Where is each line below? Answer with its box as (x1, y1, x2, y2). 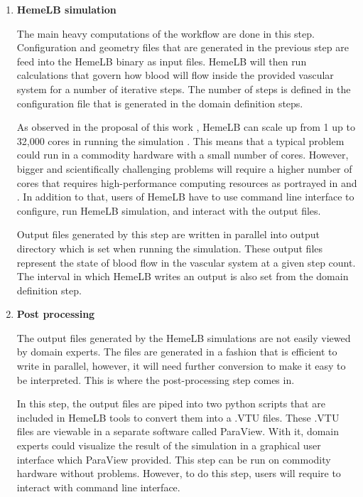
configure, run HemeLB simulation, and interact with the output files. (16, 203, 321, 218)
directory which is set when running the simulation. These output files (16, 240, 323, 255)
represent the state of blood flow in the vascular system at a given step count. (16, 255, 356, 269)
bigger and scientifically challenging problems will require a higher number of (16, 161, 352, 176)
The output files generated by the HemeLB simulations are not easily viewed (16, 330, 351, 345)
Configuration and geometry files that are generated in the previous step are (16, 40, 349, 55)
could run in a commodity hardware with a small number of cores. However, (16, 147, 349, 162)
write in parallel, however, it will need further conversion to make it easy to (16, 358, 346, 373)
